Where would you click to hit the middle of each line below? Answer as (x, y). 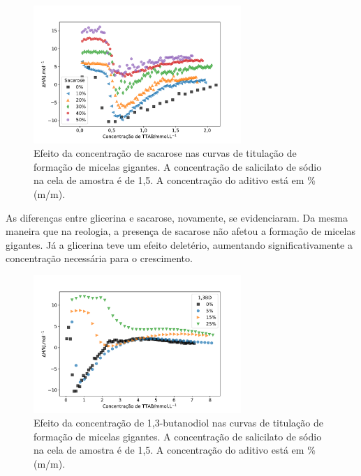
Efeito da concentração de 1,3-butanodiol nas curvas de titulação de (178, 423)
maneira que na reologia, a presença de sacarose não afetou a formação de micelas (180, 231)
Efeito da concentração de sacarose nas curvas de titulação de (165, 153)
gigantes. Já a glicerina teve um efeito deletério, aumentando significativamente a (179, 244)
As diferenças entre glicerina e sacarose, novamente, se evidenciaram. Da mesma (177, 217)
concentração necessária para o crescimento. (99, 258)
